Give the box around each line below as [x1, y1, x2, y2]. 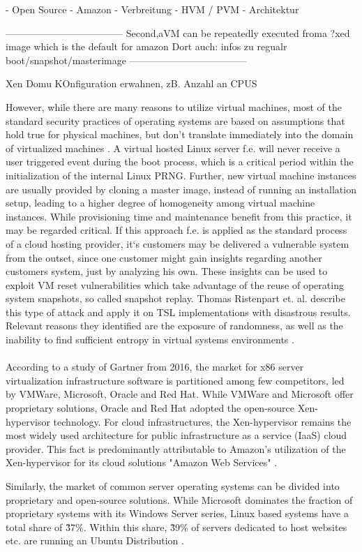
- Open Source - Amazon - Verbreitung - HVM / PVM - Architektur [6, 2, 299, 16]
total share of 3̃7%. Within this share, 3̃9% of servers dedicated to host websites [6, 519, 347, 534]
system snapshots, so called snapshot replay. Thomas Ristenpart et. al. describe [6, 291, 345, 306]
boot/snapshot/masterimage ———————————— [6, 52, 247, 67]
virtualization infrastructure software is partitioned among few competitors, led [6, 373, 345, 387]
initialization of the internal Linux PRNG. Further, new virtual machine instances [6, 167, 356, 182]
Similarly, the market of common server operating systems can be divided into [6, 479, 340, 493]
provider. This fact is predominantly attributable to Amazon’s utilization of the [6, 441, 346, 456]
